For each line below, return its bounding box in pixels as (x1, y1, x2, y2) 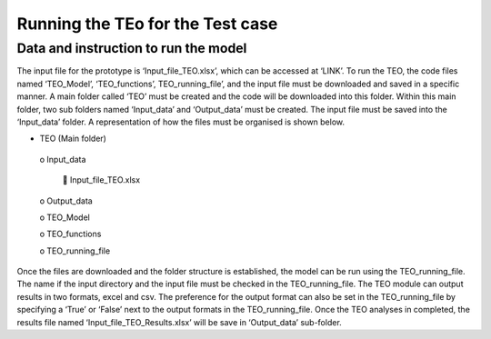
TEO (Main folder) (39, 133, 106, 145)
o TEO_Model (39, 212, 90, 223)
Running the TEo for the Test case (16, 14, 278, 34)
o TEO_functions (39, 228, 102, 240)
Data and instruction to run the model (16, 40, 247, 56)
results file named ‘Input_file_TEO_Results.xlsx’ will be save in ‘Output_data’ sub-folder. (16, 316, 343, 327)
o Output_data (39, 195, 93, 206)
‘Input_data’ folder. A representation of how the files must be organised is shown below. (16, 116, 346, 127)
